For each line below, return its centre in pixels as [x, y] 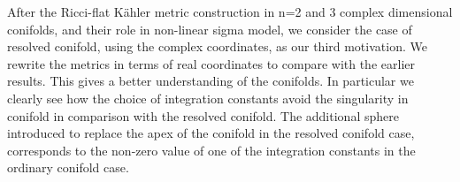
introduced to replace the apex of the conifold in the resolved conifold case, [211, 133]
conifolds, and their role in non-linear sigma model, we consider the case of [210, 29]
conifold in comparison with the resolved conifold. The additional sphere [203, 115]
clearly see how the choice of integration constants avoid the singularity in [208, 98]
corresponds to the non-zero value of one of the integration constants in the [211, 150]
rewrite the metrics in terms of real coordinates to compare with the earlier [211, 63]
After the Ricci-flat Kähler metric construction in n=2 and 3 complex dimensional [230, 11]
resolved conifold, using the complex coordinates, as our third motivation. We [217, 46]
